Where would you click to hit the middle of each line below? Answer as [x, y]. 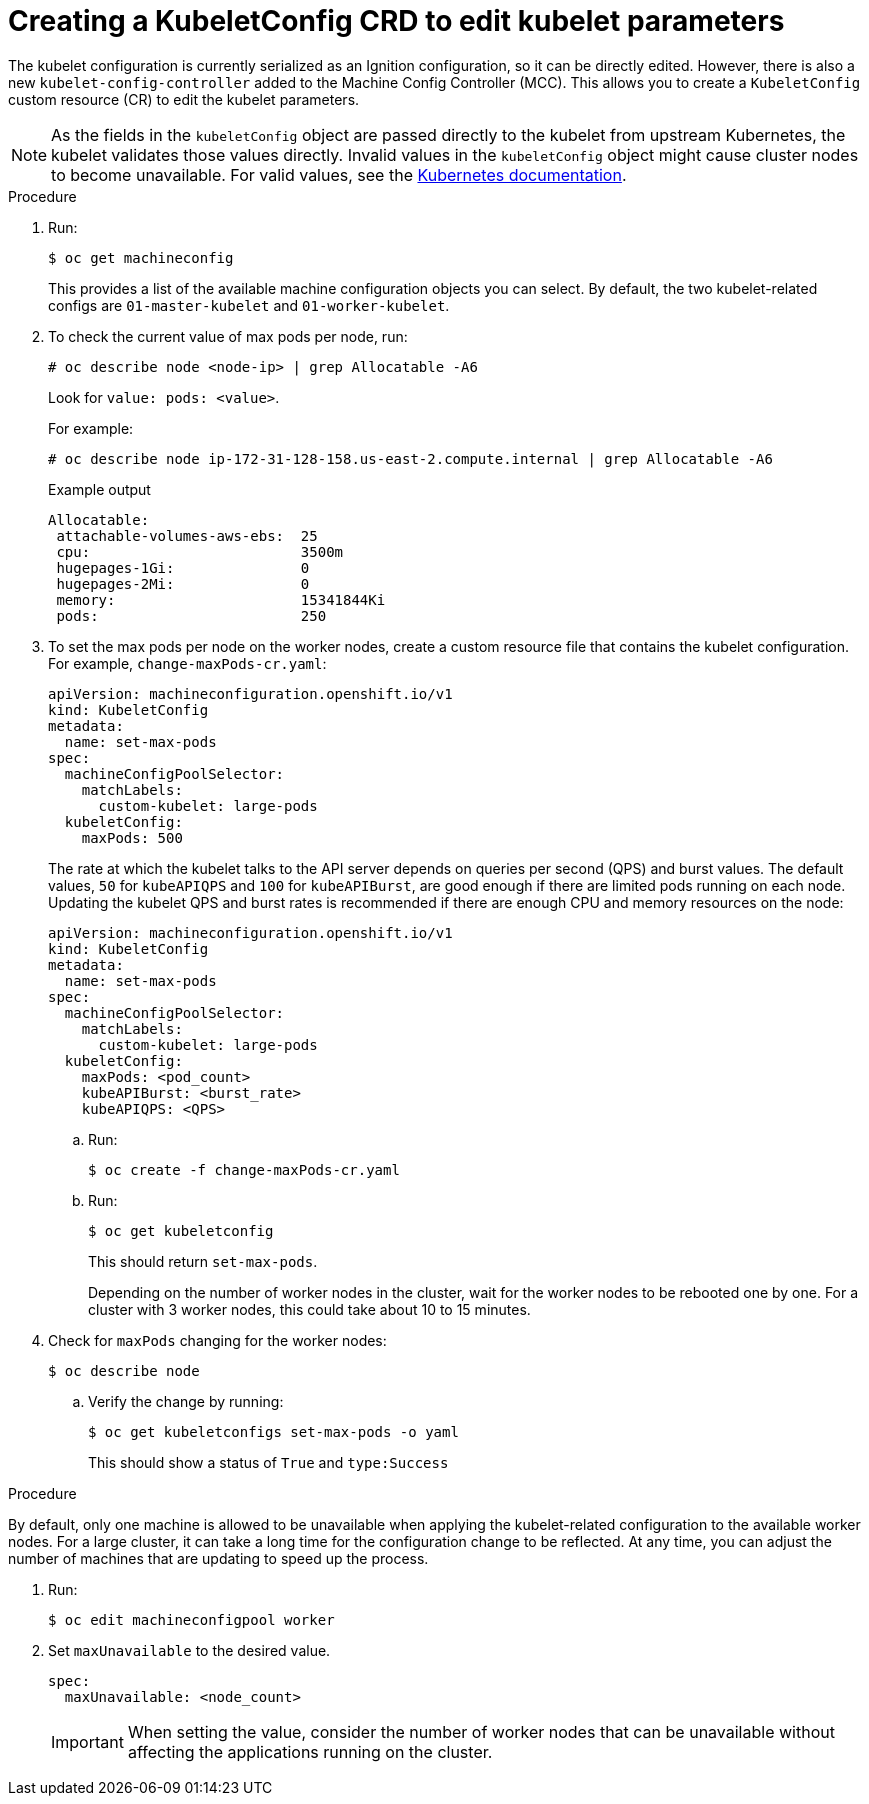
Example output [99, 489]
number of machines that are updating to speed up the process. [218, 1558]
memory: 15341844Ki [221, 599]
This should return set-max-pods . [203, 1261]
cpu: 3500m [200, 551]
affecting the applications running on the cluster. [310, 1751]
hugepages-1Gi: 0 [183, 567]
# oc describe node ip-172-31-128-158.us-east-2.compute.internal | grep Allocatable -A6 [410, 458]
